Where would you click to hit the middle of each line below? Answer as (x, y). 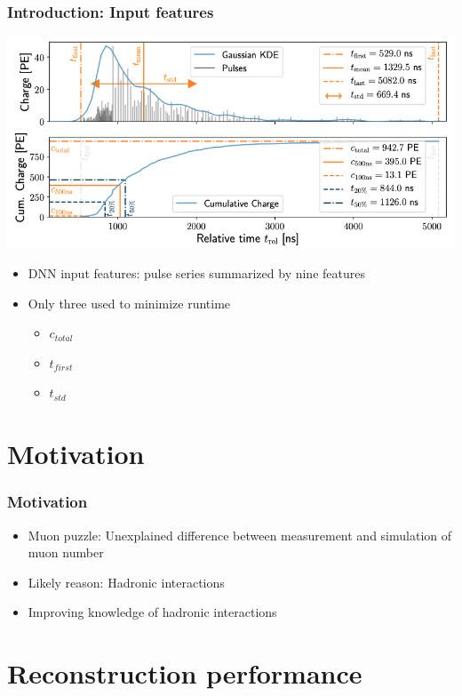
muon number (66, 552)
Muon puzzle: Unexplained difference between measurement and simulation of (240, 535)
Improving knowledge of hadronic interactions (152, 612)
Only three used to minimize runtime (129, 303)
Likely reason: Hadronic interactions (126, 582)
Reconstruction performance (185, 673)
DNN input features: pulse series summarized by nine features (196, 273)
